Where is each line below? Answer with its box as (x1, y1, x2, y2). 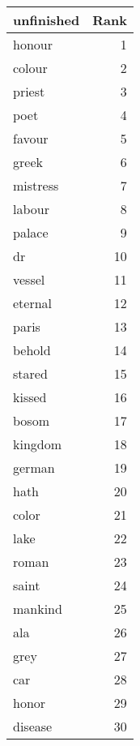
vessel (13, 270, 45, 289)
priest (13, 82, 45, 101)
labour (13, 199, 49, 218)
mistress (13, 176, 59, 195)
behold (13, 341, 51, 359)
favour (13, 129, 49, 148)
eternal (13, 294, 53, 312)
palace (13, 223, 49, 242)
